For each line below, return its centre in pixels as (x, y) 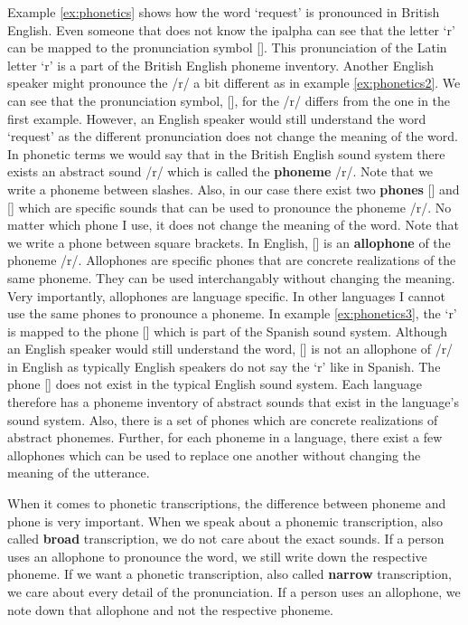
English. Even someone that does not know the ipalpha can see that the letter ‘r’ (231, 29)
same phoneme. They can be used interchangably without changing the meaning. (231, 277)
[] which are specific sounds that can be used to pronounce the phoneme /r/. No (229, 207)
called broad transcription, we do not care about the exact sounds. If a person (226, 539)
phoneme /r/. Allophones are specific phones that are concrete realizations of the (232, 260)
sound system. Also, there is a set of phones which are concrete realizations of (223, 419)
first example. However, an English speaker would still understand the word (217, 118)
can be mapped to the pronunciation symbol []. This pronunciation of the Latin (227, 47)
